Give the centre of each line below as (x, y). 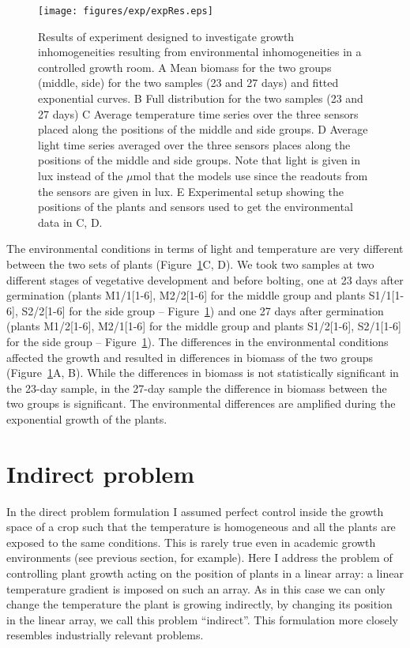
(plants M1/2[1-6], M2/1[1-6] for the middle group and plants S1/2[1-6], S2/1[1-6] (204, 326)
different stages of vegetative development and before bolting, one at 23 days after (205, 279)
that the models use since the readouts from (261, 175)
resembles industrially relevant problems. (105, 635)
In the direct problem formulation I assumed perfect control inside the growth (195, 511)
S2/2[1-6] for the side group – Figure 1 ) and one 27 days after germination (203, 310)
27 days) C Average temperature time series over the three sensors (198, 113)
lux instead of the (81, 175)
